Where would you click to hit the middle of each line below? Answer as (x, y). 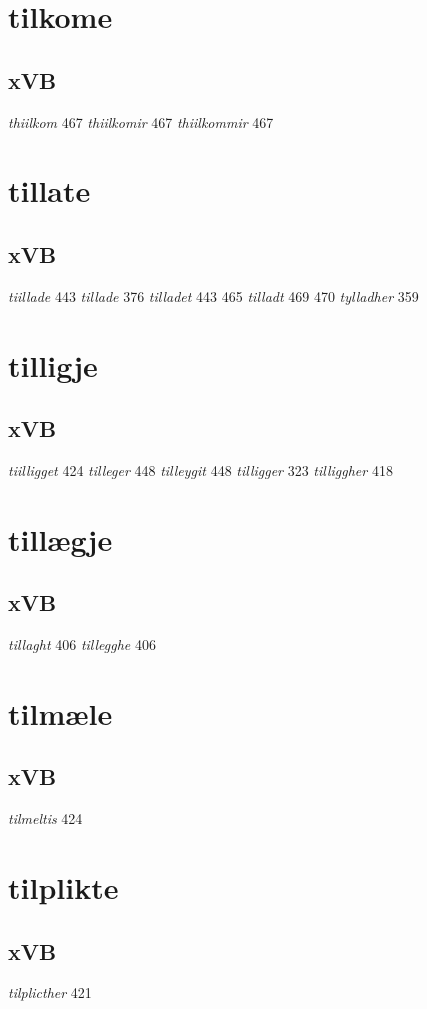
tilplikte (63, 887)
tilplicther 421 (50, 992)
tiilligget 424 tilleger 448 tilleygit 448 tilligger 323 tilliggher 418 (200, 469)
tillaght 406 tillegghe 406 (82, 644)
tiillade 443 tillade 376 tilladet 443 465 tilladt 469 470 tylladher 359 (213, 295)
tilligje (53, 364)
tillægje (60, 538)
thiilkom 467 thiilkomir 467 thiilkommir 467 (141, 121)
